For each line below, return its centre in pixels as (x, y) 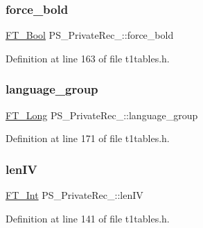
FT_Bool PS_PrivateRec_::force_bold (90, 35)
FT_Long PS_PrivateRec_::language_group (102, 115)
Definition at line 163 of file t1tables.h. (88, 58)
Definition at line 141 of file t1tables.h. (88, 218)
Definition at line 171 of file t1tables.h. (88, 138)
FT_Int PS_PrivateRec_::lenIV (74, 195)
